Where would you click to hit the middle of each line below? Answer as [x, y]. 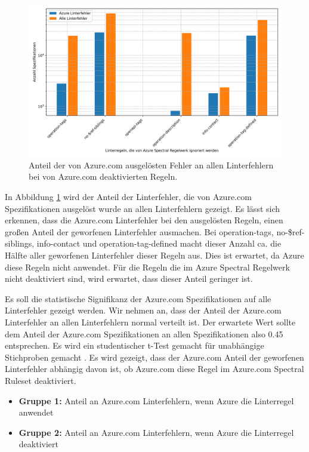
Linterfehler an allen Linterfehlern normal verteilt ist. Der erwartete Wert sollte [150, 322]
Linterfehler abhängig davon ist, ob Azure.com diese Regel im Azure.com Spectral [154, 369]
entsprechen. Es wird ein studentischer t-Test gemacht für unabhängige [135, 345]
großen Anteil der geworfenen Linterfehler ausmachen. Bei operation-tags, [139, 231]
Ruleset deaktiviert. [41, 380]
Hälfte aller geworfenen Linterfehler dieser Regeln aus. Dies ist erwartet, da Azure [154, 255]
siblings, [20, 243]
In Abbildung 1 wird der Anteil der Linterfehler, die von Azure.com [128, 197]
